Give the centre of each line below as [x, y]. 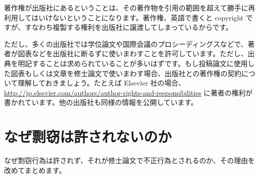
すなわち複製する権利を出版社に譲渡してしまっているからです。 [129, 27]
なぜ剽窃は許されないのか [88, 136]
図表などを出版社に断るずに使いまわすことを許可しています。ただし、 [133, 53]
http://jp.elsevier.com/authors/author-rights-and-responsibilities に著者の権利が [129, 92]
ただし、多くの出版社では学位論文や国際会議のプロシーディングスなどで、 [126, 44]
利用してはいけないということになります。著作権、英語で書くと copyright [124, 17]
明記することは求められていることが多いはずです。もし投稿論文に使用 [133, 63]
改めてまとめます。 [35, 170]
